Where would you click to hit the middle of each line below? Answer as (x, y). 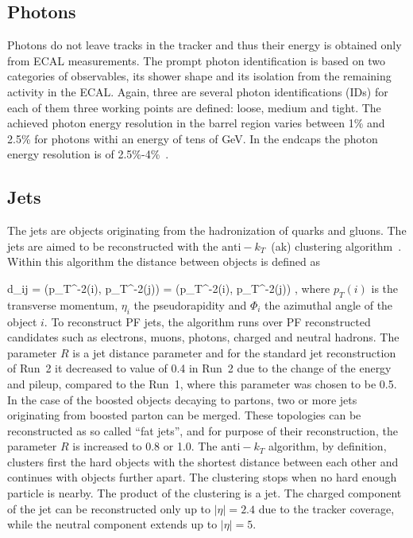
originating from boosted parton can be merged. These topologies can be (184, 415)
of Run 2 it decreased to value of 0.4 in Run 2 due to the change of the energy (199, 368)
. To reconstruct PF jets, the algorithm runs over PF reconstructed (207, 321)
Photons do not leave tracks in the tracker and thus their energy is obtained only (205, 45)
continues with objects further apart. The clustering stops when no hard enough (202, 477)
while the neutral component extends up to (112, 524)
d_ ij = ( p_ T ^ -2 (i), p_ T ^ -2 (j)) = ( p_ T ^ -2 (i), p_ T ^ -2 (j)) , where (169, 288)
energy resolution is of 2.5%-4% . (88, 154)
